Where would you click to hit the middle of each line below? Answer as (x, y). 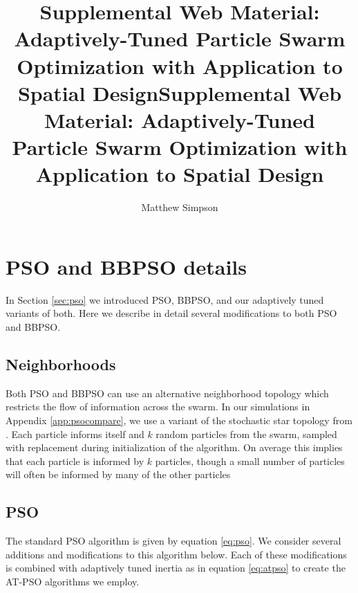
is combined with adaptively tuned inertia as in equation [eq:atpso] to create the (176, 568)
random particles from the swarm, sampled (246, 434)
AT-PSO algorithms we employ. (73, 581)
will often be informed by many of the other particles (118, 474)
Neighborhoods (61, 364)
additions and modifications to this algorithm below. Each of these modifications (176, 554)
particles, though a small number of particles (250, 460)
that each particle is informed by (75, 460)
